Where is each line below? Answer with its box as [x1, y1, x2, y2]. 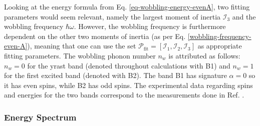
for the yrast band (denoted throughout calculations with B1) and [27, 60, 230, 70]
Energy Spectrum [4, 110, 77, 123]
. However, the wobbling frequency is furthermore [74, 21, 226, 31]
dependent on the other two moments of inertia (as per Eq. [4, 30, 186, 41]
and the [232, 11, 256, 21]
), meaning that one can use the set [27, 40, 136, 51]
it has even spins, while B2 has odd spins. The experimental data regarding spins [4, 79, 253, 90]
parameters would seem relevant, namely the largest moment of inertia [4, 11, 221, 21]
